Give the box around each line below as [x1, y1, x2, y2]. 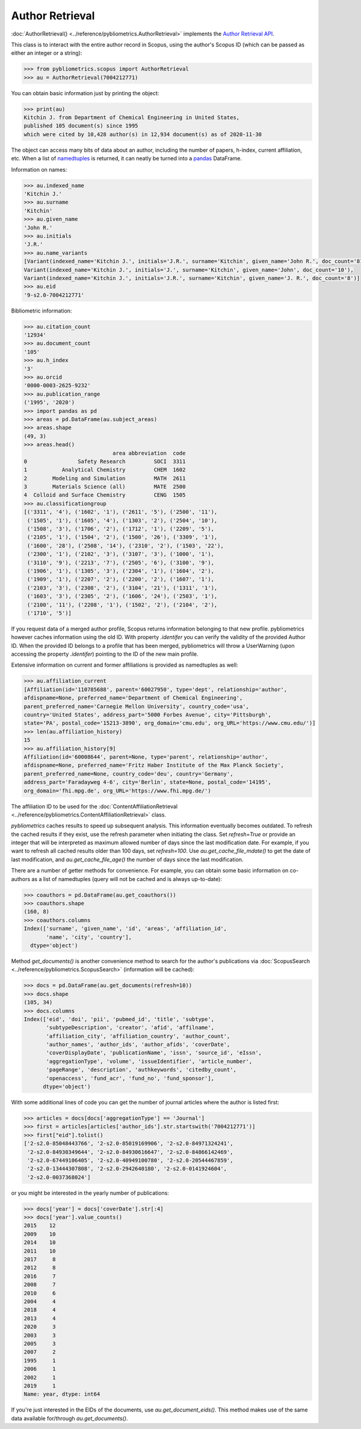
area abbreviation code [112, 449, 186, 456]
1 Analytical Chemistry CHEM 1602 [23, 467, 186, 473]
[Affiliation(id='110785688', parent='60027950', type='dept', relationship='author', [23, 686, 288, 693]
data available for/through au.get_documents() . [11, 1415, 128, 1422]
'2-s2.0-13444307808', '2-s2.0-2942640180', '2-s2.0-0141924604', [27, 1165, 227, 1172]
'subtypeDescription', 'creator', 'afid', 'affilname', [46, 1024, 215, 1031]
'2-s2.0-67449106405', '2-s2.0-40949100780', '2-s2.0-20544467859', [27, 1157, 233, 1163]
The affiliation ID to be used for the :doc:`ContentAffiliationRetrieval [11, 803, 177, 810]
